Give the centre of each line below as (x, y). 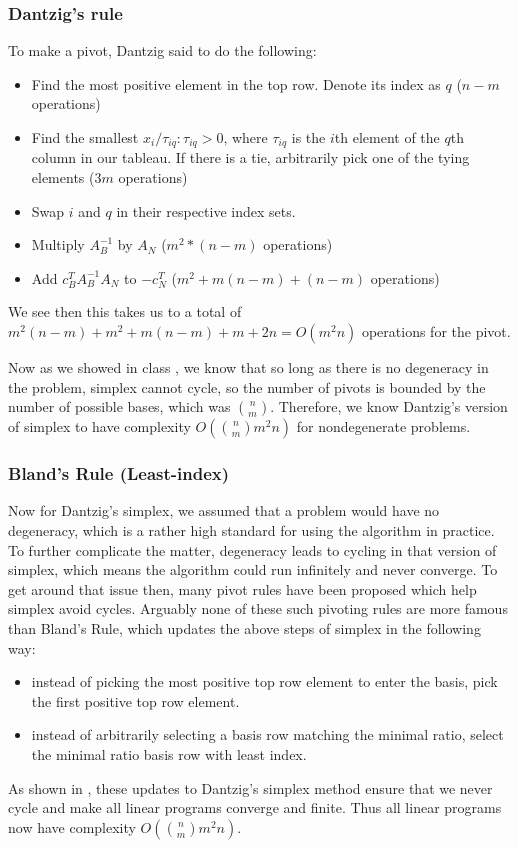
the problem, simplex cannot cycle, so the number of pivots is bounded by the (247, 386)
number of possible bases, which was (119, 406)
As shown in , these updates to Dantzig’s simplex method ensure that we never (250, 787)
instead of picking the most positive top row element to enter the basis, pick (264, 681)
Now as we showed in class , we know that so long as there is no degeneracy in (248, 367)
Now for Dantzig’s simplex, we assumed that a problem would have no (224, 510)
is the (308, 137)
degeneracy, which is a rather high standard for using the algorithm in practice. (251, 530)
